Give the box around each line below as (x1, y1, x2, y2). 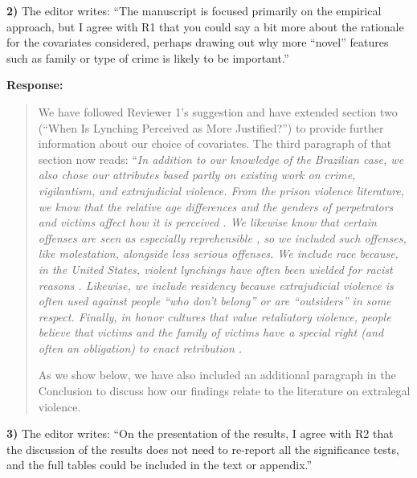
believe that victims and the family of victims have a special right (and (38, 324, 384, 341)
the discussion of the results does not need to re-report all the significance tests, (6, 440, 399, 457)
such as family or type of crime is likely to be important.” (6, 49, 289, 66)
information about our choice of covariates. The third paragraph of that (38, 135, 392, 152)
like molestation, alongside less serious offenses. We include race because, (38, 245, 399, 262)
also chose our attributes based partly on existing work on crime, (38, 166, 356, 183)
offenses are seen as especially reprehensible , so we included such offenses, (38, 229, 407, 246)
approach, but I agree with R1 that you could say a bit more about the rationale (6, 18, 404, 35)
